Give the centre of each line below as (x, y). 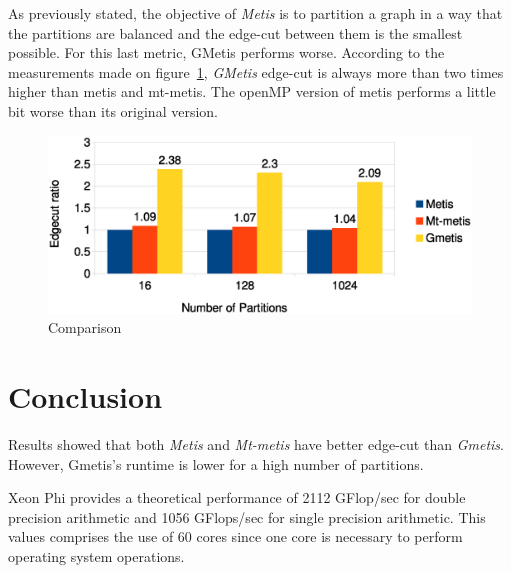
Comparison (85, 327)
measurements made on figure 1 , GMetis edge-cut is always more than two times (256, 71)
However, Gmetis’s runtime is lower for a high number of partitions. (216, 463)
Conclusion (85, 395)
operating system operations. (96, 555)
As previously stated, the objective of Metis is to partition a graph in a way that (255, 13)
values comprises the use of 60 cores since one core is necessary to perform (235, 536)
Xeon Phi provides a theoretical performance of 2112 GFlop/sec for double (237, 497)
